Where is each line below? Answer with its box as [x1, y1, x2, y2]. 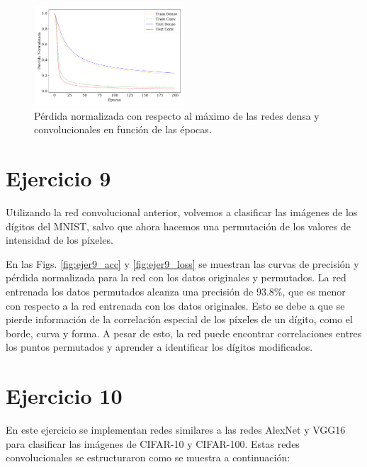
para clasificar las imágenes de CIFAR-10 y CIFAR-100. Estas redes [6, 436, 300, 451]
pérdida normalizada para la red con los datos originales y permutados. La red [6, 270, 346, 285]
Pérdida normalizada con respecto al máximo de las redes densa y [34, 108, 320, 123]
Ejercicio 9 [6, 164, 111, 193]
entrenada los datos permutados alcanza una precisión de [6, 284, 254, 299]
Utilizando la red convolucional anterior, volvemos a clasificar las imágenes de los [6, 205, 358, 220]
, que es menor [282, 284, 346, 299]
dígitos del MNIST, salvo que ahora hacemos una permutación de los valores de [6, 218, 351, 233]
